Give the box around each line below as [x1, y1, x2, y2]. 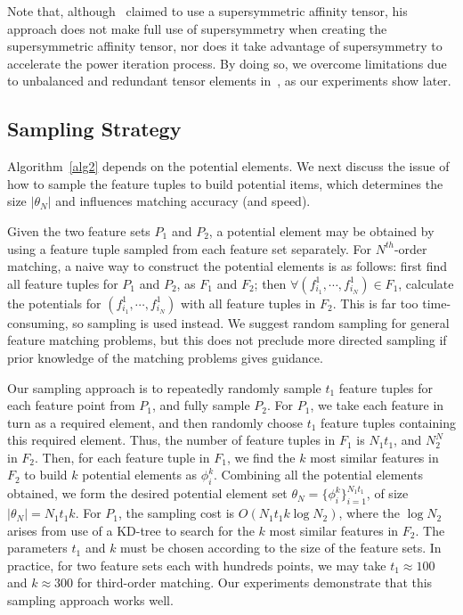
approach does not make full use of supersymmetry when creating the [7, 19, 387, 37]
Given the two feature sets [7, 221, 150, 240]
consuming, [7, 313, 69, 332]
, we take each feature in [310, 396, 444, 414]
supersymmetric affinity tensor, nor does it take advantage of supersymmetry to [7, 37, 443, 55]
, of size [366, 484, 409, 503]
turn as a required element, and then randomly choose [7, 413, 304, 431]
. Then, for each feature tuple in [35, 447, 210, 466]
